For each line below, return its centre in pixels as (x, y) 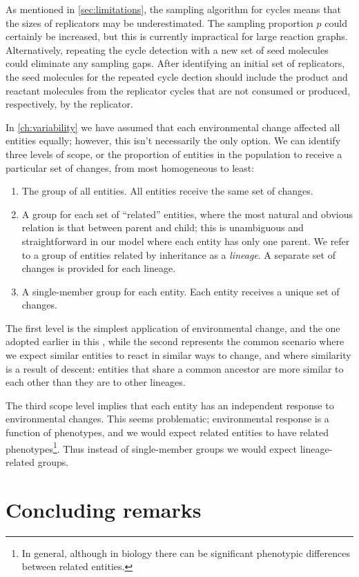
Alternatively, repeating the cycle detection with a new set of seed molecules (167, 49)
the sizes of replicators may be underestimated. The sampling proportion (159, 22)
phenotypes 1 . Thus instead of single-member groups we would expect (152, 447)
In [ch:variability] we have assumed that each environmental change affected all (173, 127)
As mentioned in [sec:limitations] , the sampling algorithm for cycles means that (173, 9)
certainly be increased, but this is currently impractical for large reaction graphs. (177, 36)
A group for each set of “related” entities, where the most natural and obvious (187, 214)
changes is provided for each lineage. (99, 268)
